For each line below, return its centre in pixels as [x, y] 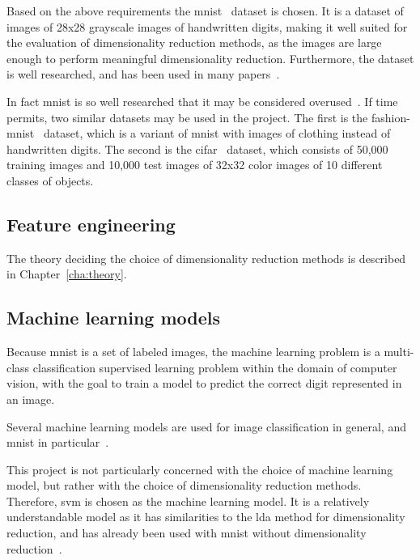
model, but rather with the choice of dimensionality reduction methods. [184, 485]
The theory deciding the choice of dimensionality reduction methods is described [206, 258]
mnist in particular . [58, 442]
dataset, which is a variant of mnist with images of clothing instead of [217, 133]
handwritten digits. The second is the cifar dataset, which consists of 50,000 [197, 148]
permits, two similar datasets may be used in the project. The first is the [187, 117]
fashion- [390, 117]
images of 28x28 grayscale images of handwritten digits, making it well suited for [207, 26]
